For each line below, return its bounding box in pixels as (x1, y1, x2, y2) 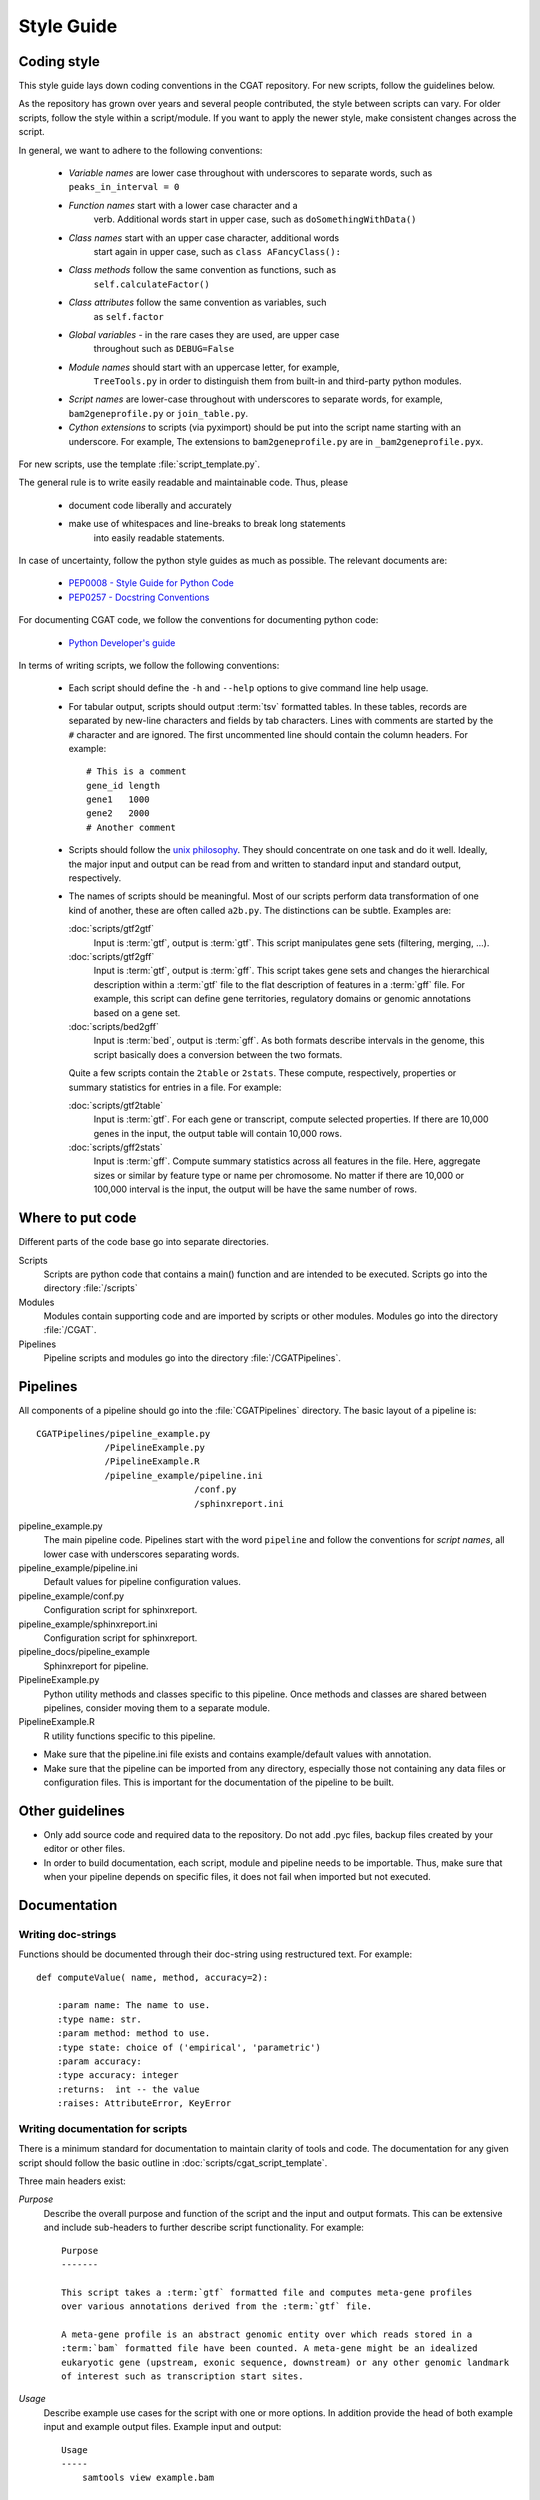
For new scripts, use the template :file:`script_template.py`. (18, 458, 260, 470)
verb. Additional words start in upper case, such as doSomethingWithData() (93, 213, 417, 225)
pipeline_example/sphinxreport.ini (18, 1618, 158, 1630)
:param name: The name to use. (56, 2000, 211, 2011)
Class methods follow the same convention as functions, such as (68, 264, 337, 276)
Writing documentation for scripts (18, 2121, 188, 2135)
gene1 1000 (86, 794, 150, 805)
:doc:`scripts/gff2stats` (68, 1141, 164, 1154)
